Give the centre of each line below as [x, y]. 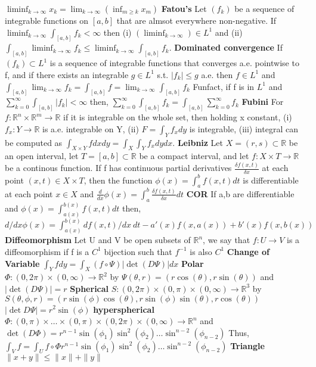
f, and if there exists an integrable [67, 74]
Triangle [247, 345]
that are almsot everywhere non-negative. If [196, 20]
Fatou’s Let [184, 8]
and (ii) [229, 32]
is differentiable [271, 180]
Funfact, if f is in [224, 86]
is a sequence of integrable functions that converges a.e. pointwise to [174, 63]
